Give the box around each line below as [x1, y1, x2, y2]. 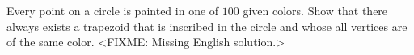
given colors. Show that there [243, 2, 388, 18]
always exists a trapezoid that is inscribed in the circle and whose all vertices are [6, 18, 408, 34]
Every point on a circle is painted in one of [6, 2, 219, 18]
